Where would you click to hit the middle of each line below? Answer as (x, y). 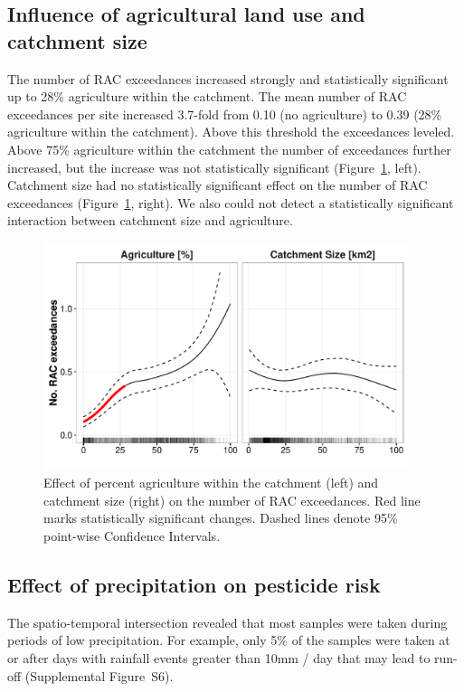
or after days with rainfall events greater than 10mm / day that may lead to (219, 658)
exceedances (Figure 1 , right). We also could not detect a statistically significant (231, 202)
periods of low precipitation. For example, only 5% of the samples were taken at (229, 640)
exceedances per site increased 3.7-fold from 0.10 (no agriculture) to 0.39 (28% (225, 114)
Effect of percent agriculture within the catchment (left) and (211, 483)
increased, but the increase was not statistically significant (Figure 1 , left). (214, 167)
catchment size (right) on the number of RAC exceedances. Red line (232, 500)
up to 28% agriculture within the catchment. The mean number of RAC (207, 96)
